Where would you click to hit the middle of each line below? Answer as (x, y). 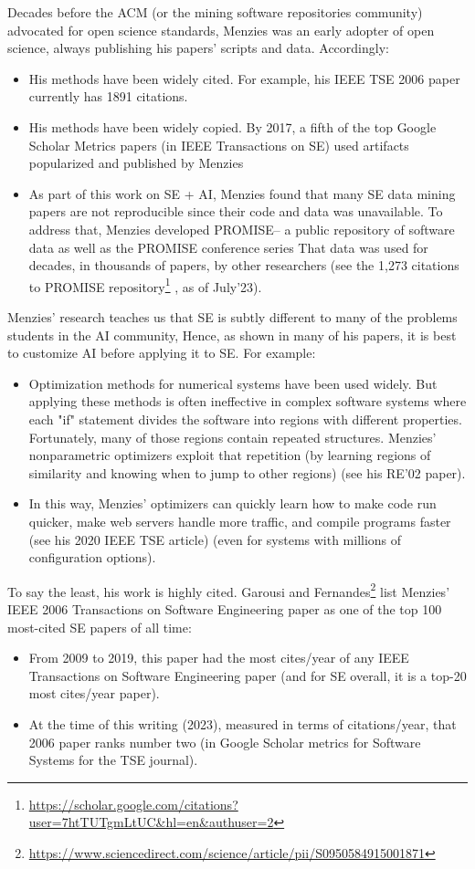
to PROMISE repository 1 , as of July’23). (145, 285)
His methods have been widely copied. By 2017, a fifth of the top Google (232, 126)
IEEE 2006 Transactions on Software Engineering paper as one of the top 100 (225, 608)
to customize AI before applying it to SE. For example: (162, 353)
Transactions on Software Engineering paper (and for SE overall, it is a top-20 (248, 675)
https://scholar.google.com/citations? (133, 804)
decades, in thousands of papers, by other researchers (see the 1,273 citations (244, 265)
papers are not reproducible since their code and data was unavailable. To (236, 211)
